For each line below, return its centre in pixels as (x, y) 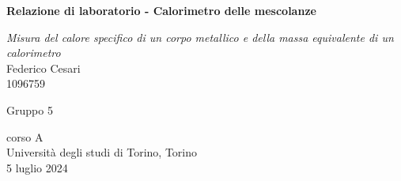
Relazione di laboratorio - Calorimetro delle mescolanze (161, 10)
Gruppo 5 (30, 109)
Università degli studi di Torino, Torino (102, 152)
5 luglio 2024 (37, 167)
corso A (25, 136)
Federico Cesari (44, 68)
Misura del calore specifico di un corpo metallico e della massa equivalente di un (200, 37)
